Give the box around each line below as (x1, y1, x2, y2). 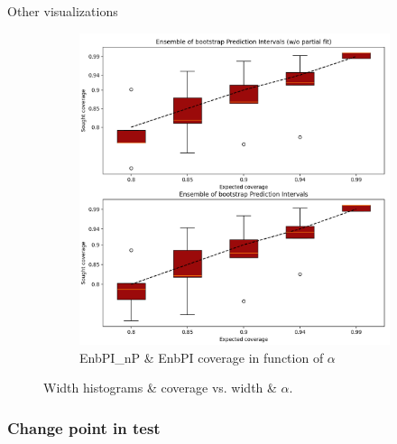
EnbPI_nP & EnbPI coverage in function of (79, 347, 324, 366)
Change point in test (7, 416, 161, 439)
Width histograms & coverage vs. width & (43, 378, 277, 397)
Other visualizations (7, 2, 118, 20)
